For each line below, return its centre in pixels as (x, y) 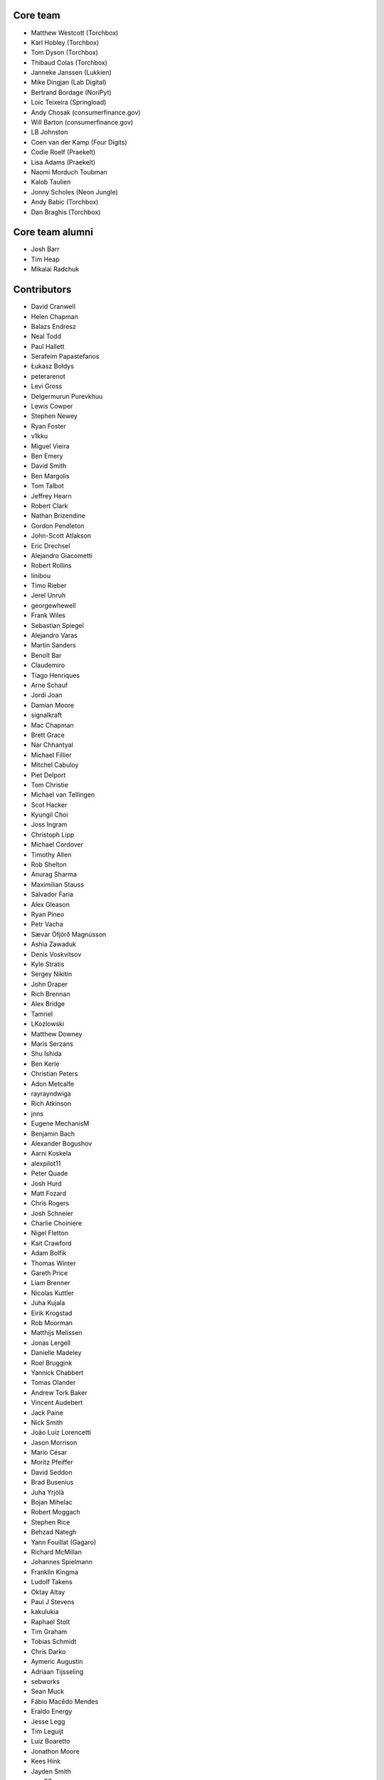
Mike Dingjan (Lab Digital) (69, 83)
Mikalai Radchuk (55, 269)
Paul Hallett (48, 346)
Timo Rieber (49, 586)
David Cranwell (53, 307)
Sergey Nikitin (52, 974)
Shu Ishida (46, 1054)
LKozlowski (48, 1024)
